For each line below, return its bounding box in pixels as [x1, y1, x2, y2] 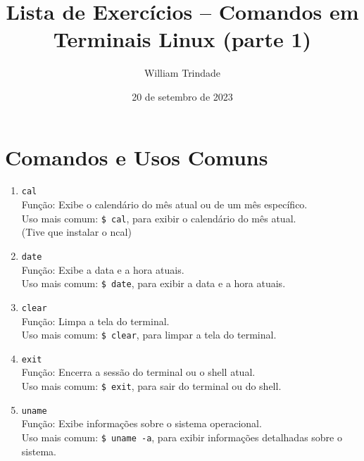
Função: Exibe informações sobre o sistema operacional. [21, 416, 262, 431]
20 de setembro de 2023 [132, 89, 233, 103]
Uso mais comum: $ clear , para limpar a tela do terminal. [21, 327, 277, 342]
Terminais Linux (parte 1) [53, 25, 312, 53]
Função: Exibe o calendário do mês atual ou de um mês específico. [21, 197, 308, 212]
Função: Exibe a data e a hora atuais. [21, 262, 184, 277]
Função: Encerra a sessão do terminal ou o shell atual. [21, 365, 256, 379]
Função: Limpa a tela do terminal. [21, 313, 170, 328]
